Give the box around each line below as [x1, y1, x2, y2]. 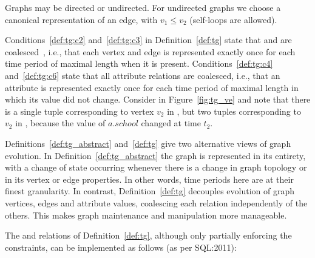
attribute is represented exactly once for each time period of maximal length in [5, 81, 299, 93]
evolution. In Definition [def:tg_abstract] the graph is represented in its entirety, [5, 149, 306, 161]
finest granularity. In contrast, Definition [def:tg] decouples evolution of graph [5, 185, 295, 197]
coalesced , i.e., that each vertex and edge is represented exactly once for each [5, 45, 296, 58]
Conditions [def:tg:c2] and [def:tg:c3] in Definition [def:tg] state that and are [5, 33, 292, 46]
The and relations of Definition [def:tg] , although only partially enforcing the [5, 229, 292, 242]
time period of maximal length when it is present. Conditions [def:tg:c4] [5, 57, 273, 70]
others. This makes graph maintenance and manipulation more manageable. [5, 208, 287, 221]
